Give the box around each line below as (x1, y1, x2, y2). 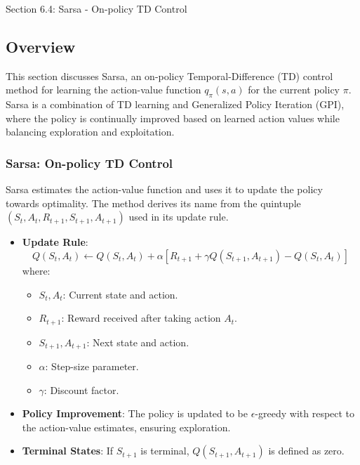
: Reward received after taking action (61, 310, 221, 325)
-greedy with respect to (255, 406, 355, 421)
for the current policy (248, 82, 340, 97)
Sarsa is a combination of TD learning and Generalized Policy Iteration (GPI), (6, 97, 345, 112)
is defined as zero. (268, 443, 345, 458)
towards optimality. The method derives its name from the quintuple (6, 195, 301, 210)
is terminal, (140, 443, 189, 458)
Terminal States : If (22, 443, 114, 458)
